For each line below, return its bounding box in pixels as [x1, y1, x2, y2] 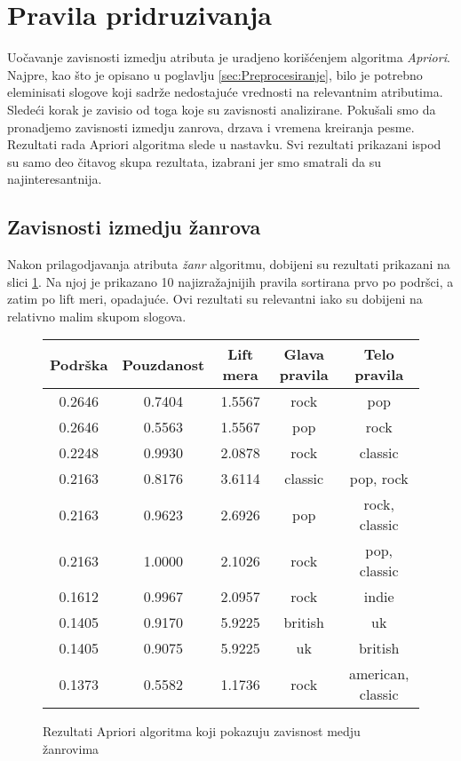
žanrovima [43, 740, 99, 758]
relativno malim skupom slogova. [7, 306, 187, 325]
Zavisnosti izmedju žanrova [7, 213, 261, 241]
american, [348, 663, 409, 685]
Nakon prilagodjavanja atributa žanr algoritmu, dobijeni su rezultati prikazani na [7, 255, 450, 273]
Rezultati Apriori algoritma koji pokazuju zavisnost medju [43, 722, 361, 741]
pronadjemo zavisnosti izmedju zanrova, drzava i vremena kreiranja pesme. [7, 117, 415, 136]
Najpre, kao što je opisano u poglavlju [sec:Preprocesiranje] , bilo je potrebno [7, 65, 423, 83]
